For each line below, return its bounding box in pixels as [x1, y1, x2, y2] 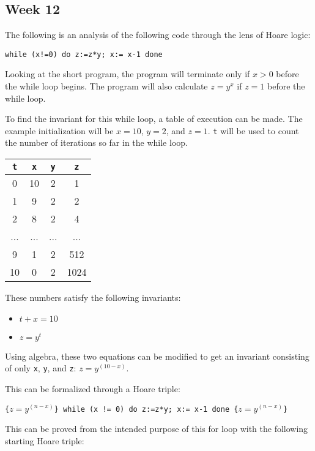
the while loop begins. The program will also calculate [5, 80, 208, 93]
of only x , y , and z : [5, 362, 76, 374]
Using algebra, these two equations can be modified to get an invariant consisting [5, 349, 309, 362]
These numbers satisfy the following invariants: [5, 291, 181, 304]
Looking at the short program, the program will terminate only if [5, 67, 250, 80]
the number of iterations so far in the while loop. [5, 136, 188, 149]
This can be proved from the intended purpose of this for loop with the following [5, 422, 308, 435]
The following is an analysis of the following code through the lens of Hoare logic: [5, 28, 311, 41]
